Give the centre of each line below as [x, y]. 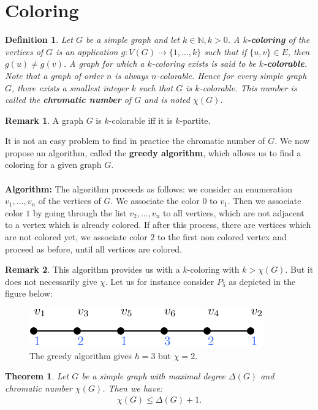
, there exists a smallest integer [70, 87]
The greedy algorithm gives [81, 355]
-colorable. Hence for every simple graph [232, 75]
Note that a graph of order [54, 75]
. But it [299, 269]
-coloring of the [278, 40]
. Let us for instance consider [160, 281]
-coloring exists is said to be [204, 63]
